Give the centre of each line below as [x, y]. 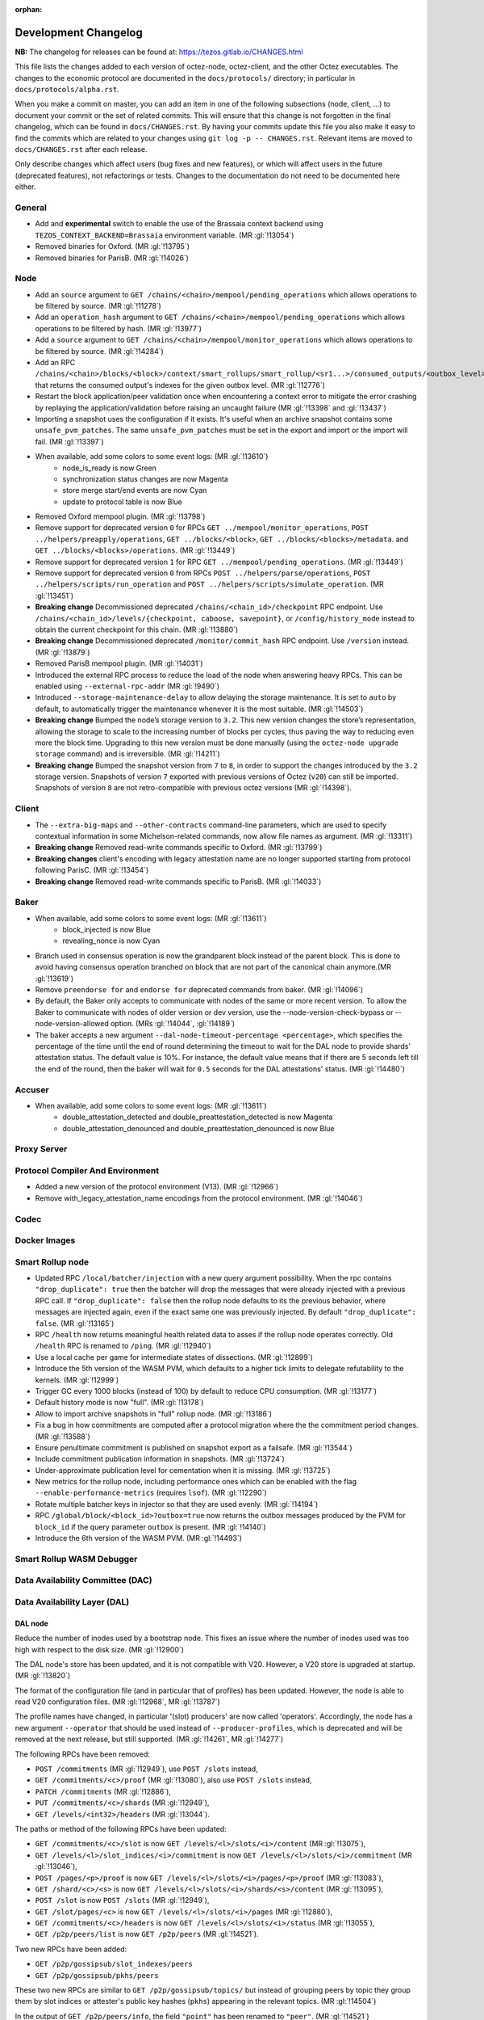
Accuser [32, 1089]
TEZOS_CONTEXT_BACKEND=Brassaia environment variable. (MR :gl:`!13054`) [165, 235]
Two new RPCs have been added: [71, 1949]
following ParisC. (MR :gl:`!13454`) [92, 870]
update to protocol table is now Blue [123, 502]
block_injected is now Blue [106, 930]
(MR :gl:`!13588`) [63, 1436]
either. [25, 187]
